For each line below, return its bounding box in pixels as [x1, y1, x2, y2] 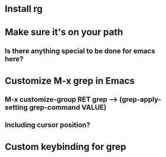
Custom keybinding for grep [5, 141, 127, 152]
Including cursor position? [5, 120, 90, 129]
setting [5, 103, 28, 112]
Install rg [5, 3, 43, 15]
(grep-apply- [119, 95, 161, 104]
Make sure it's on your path [5, 27, 123, 38]
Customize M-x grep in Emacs [5, 75, 135, 87]
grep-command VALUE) [29, 103, 107, 112]
